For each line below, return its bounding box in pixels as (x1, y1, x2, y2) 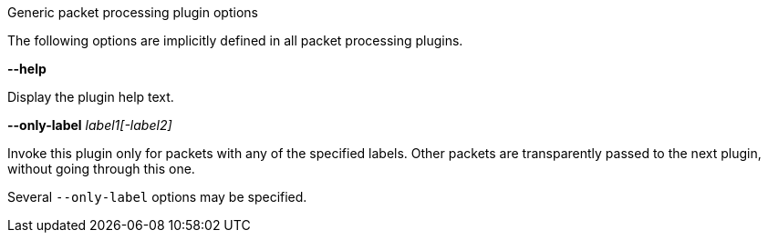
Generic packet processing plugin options (7, 5, 258, 20)
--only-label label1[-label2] (7, 117, 172, 133)
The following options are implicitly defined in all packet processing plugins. (7, 33, 463, 48)
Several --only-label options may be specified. (7, 189, 307, 205)
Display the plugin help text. (7, 89, 174, 105)
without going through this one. (7, 161, 195, 176)
